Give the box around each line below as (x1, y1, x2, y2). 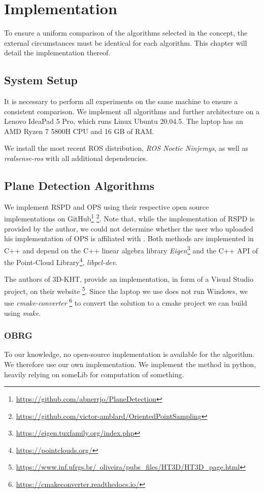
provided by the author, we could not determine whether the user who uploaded (4, 223, 253, 234)
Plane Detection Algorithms (4, 178, 155, 193)
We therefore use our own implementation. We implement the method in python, (4, 358, 256, 369)
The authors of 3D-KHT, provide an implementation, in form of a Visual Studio (4, 274, 253, 284)
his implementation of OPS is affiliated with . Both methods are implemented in (4, 233, 254, 244)
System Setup (4, 72, 78, 88)
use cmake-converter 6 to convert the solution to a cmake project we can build (4, 296, 247, 308)
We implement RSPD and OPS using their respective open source (4, 201, 209, 212)
